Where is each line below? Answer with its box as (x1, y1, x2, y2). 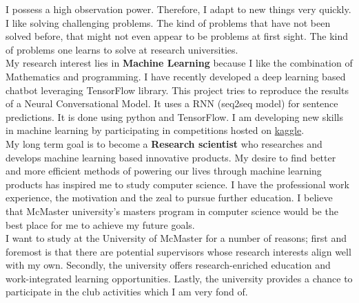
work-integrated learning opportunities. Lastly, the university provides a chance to (6, 271, 353, 285)
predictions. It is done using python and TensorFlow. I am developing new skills (6, 109, 343, 124)
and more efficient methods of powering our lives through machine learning (6, 164, 322, 178)
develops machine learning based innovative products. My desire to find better (6, 150, 336, 164)
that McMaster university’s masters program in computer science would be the (6, 203, 338, 218)
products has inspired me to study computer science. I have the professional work (6, 177, 349, 191)
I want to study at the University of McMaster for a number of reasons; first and (6, 231, 347, 245)
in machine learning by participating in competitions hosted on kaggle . (6, 123, 305, 137)
